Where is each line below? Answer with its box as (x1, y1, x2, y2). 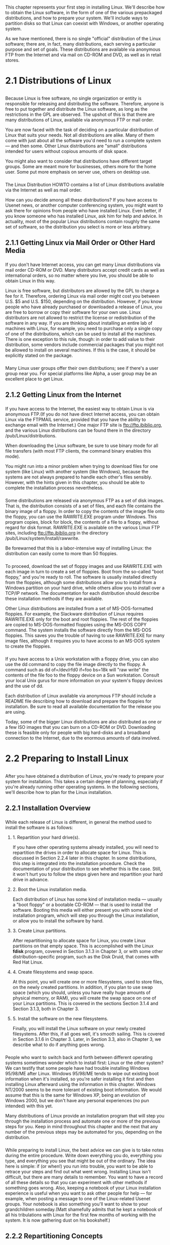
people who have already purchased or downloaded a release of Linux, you (5, 304, 163, 310)
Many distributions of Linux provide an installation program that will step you (5, 1112, 164, 1119)
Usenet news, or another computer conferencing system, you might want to (5, 202, 163, 208)
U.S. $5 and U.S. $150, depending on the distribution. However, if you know (5, 299, 162, 304)
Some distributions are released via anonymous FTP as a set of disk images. (5, 497, 164, 504)
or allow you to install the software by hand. (12, 917, 104, 923)
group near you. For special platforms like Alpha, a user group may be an (5, 370, 157, 376)
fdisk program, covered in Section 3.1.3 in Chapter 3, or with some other (12, 948, 163, 954)
